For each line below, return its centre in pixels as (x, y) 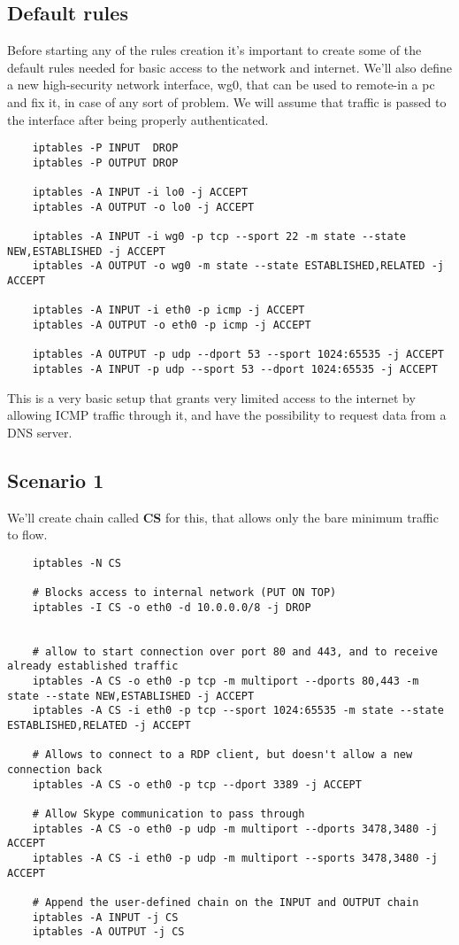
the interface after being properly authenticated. (138, 119)
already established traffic (93, 666)
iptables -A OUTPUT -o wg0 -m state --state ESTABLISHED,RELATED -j (238, 266)
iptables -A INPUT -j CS (105, 917)
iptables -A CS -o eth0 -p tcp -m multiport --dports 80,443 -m (226, 682)
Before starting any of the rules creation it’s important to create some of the (214, 50)
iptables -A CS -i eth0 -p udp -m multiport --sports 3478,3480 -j (235, 858)
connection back (55, 770)
